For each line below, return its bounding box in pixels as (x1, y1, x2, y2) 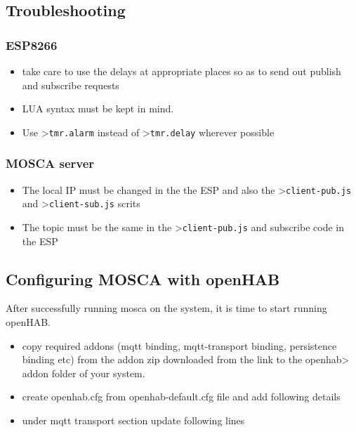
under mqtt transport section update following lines (22, 412, 245, 427)
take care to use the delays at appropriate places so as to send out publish (22, 64, 341, 78)
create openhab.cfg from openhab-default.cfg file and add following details (22, 389, 341, 404)
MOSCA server (6, 155, 95, 172)
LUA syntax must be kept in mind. (22, 101, 174, 116)
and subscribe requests (22, 77, 119, 92)
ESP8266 (6, 36, 58, 53)
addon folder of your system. (22, 365, 145, 380)
